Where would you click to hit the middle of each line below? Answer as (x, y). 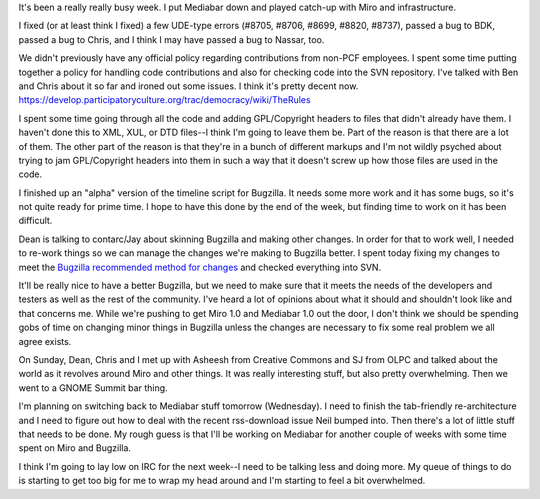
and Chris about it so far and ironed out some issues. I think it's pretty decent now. (188, 86)
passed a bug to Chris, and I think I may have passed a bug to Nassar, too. (171, 39)
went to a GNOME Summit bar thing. (93, 387)
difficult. (35, 221)
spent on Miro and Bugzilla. (75, 448)
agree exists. (45, 341)
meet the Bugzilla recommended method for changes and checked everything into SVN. (200, 267)
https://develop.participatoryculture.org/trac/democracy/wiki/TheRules (164, 100)
